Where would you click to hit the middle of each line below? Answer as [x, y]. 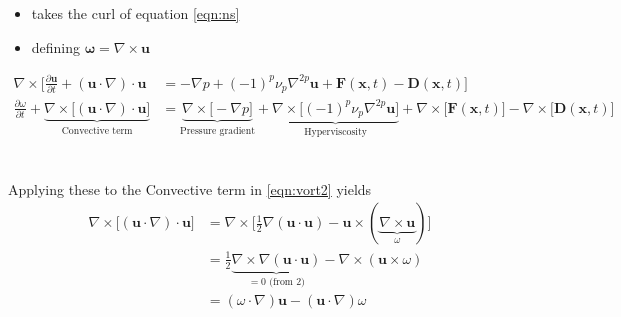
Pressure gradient [217, 130]
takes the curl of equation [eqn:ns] [135, 13]
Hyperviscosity [335, 132]
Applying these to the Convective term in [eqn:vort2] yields [190, 188]
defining [56, 46]
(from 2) [287, 281]
